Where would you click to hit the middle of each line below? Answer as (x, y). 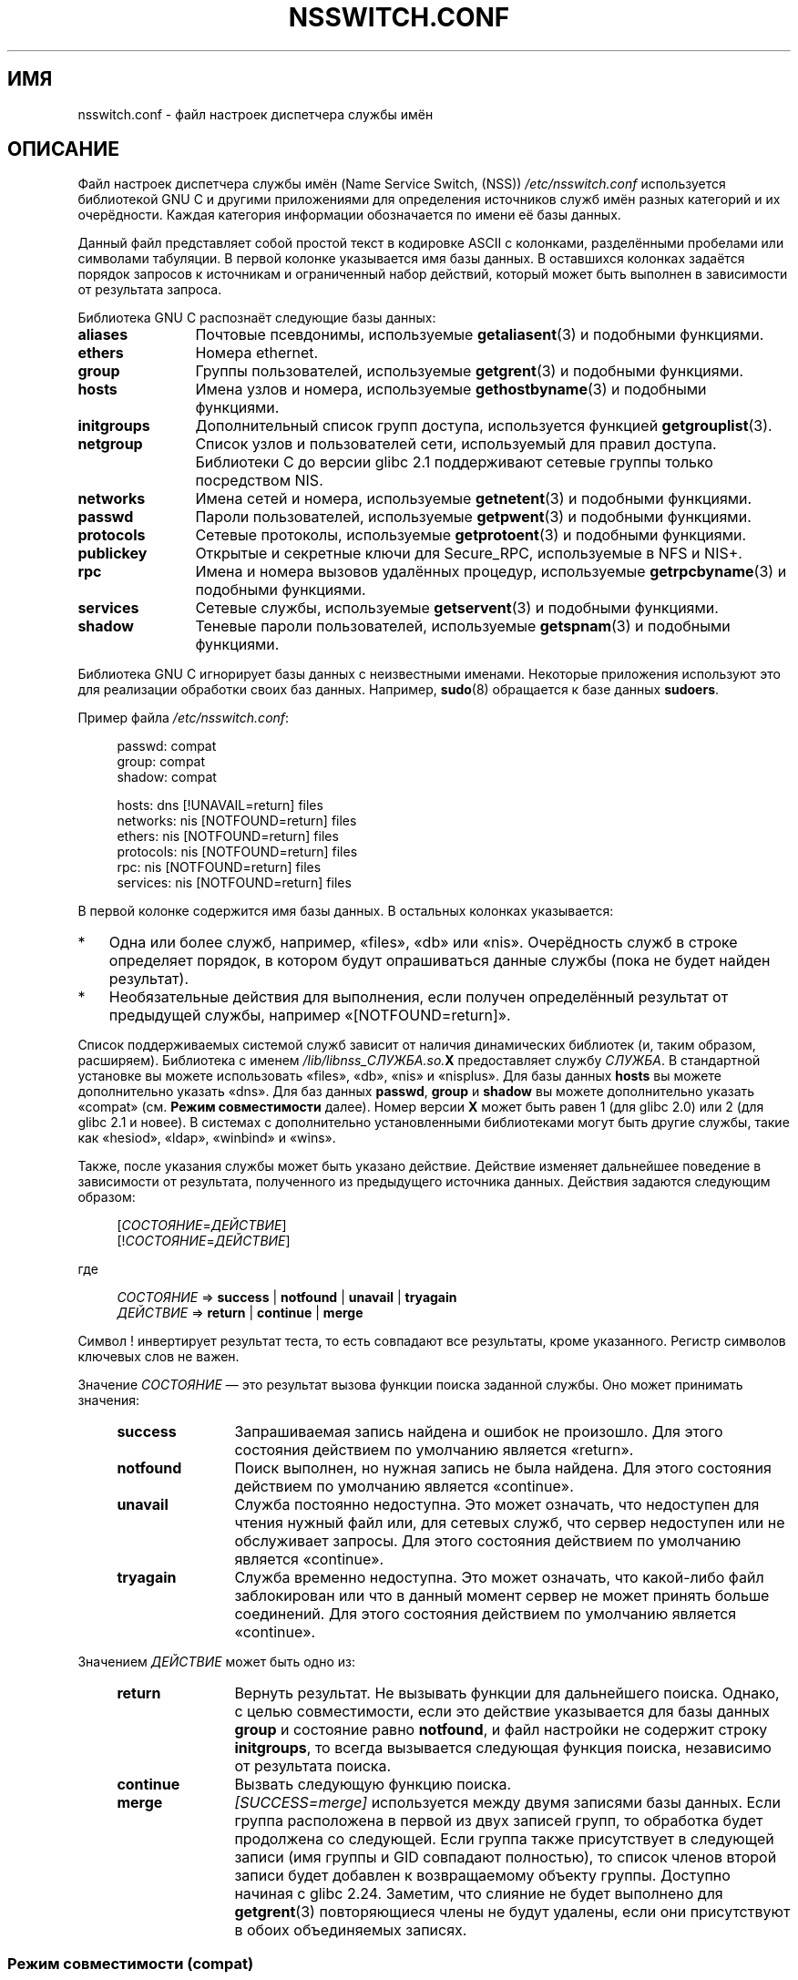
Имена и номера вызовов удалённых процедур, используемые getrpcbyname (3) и (491, 572)
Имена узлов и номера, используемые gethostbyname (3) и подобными (451, 390)
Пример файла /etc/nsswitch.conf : (184, 718)
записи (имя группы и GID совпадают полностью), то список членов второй (506, 1857)
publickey (113, 554)
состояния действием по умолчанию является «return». (434, 1450)
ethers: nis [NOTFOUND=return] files (228, 836)
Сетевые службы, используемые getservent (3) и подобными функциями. (457, 608)
